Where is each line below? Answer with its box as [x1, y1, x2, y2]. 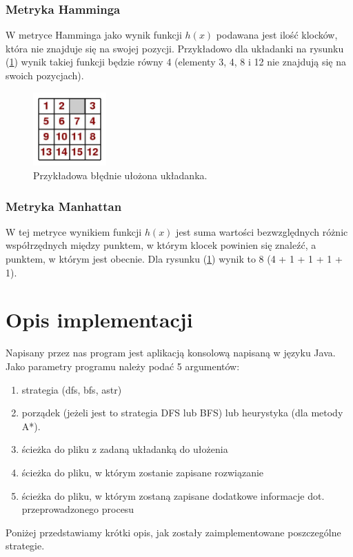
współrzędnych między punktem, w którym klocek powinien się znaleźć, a [6, 238, 316, 252]
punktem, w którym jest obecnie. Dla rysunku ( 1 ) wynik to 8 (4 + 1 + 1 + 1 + [6, 252, 343, 266]
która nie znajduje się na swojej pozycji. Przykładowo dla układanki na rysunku [6, 41, 344, 55]
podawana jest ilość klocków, [216, 28, 338, 42]
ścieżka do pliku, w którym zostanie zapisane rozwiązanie [21, 465, 264, 479]
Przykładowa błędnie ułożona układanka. [33, 168, 208, 183]
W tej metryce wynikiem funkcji [6, 224, 142, 239]
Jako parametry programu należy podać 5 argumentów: [6, 358, 240, 373]
